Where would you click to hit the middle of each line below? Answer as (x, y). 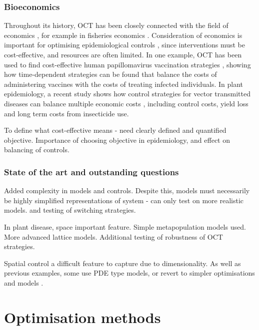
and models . (24, 282)
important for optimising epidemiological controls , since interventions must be (125, 45)
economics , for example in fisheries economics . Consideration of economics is (123, 35)
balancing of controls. (37, 150)
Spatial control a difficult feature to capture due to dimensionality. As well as (122, 263)
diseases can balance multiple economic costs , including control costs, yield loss (126, 103)
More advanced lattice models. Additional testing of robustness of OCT (113, 236)
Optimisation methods (82, 317)
